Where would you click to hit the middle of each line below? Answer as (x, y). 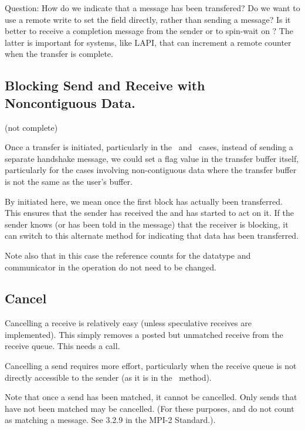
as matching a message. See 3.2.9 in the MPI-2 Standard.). (110, 420)
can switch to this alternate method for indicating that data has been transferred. (152, 236)
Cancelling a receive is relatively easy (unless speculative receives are (128, 323)
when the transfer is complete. (59, 54)
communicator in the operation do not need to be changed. (111, 267)
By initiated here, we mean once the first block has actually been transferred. (144, 201)
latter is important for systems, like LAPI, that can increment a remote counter (148, 42)
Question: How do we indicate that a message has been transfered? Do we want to (152, 8)
